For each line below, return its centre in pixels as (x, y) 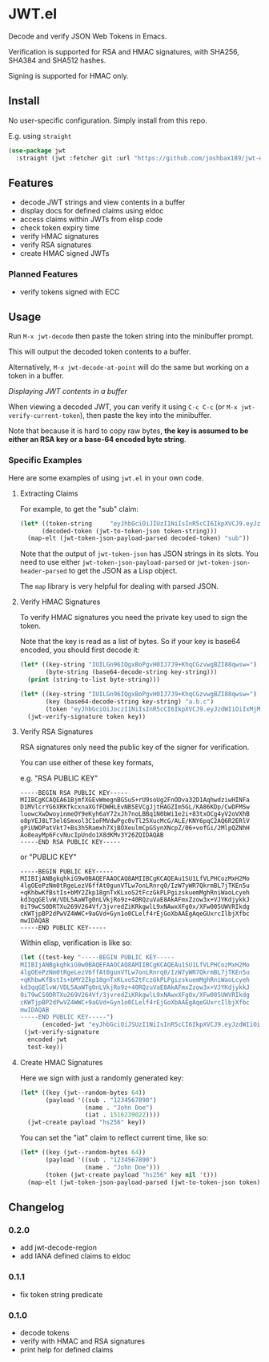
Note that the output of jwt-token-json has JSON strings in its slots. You (139, 553)
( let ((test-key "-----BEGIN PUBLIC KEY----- (97, 958)
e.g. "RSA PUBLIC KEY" (59, 778)
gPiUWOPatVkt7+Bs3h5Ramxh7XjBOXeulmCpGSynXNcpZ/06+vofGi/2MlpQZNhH (134, 828)
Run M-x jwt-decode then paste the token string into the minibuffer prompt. (131, 336)
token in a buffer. (36, 376)
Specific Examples (45, 460)
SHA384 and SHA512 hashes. (57, 60)
